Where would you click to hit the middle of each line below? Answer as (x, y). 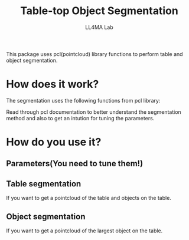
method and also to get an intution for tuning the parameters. (80, 118)
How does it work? (53, 84)
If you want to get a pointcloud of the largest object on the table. (84, 231)
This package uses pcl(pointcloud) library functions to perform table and (94, 54)
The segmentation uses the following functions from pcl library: (83, 100)
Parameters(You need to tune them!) (75, 164)
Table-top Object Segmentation (99, 11)
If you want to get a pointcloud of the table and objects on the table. (89, 198)
